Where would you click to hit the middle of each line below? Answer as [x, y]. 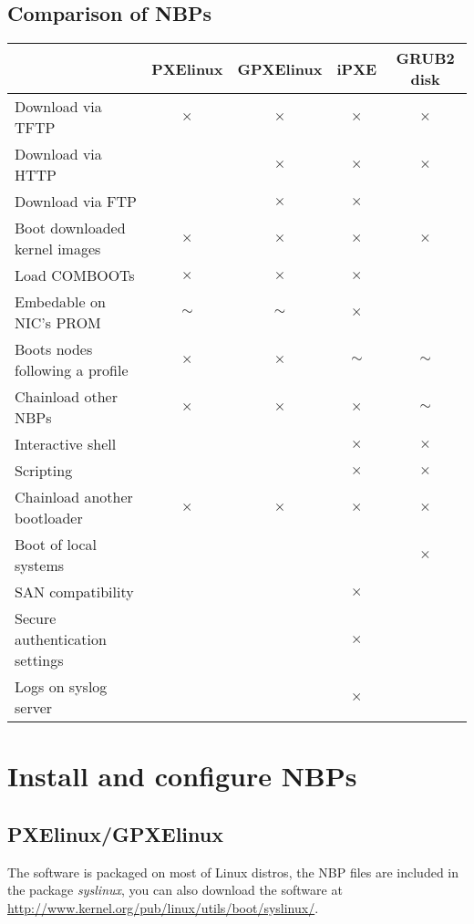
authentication [61, 639]
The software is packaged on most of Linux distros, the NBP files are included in [233, 872]
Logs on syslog [61, 687]
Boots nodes [54, 349]
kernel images [58, 249]
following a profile [72, 370]
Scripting [44, 471]
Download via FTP [76, 202]
